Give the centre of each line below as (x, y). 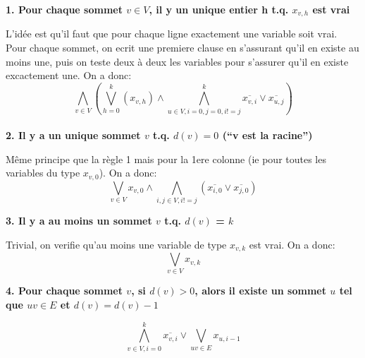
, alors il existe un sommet (260, 291)
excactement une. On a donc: (69, 75)
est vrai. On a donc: (292, 244)
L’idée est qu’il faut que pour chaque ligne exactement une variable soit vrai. (172, 34)
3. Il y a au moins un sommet (79, 221)
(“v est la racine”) (267, 135)
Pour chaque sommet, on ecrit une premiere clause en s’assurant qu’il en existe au (182, 48)
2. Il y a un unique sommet (73, 135)
